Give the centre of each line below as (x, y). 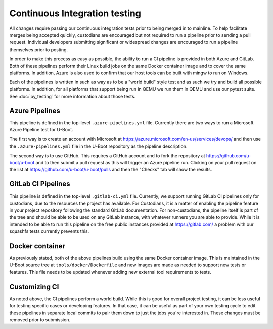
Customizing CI (34, 286)
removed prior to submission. (40, 320)
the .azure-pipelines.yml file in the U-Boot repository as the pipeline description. (98, 146)
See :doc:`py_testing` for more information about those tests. (73, 97)
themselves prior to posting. (39, 49)
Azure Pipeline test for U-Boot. (41, 130)
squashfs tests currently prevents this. (49, 231)
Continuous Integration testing (75, 13)
